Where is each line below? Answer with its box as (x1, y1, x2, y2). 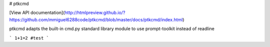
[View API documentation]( (9, 10, 65, 16)
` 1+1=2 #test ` (9, 35, 49, 41)
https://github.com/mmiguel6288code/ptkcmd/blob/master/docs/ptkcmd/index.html (9, 16, 183, 22)
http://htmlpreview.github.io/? (64, 10, 125, 16)
